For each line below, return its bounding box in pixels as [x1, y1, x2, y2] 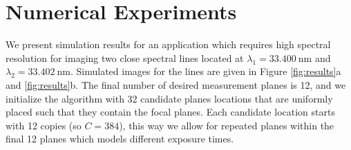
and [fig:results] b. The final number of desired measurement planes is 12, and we [6, 77, 346, 92]
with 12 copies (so [6, 118, 82, 132]
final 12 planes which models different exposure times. [6, 131, 234, 146]
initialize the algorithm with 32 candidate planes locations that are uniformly [6, 91, 333, 105]
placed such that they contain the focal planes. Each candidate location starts [6, 105, 335, 119]
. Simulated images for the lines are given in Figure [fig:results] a [70, 64, 341, 78]
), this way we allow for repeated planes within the [119, 118, 334, 132]
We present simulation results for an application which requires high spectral [6, 37, 331, 52]
